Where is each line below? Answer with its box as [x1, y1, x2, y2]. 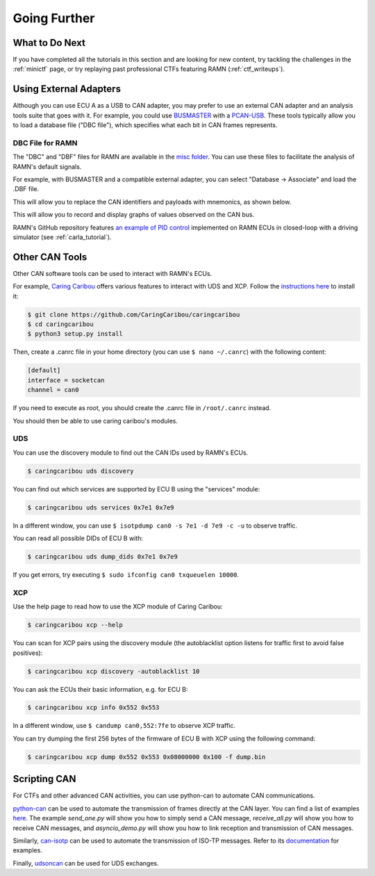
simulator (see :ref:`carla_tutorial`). [12, 233, 112, 241]
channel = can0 [27, 386, 79, 394]
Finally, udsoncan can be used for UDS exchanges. [12, 859, 159, 867]
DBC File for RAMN [12, 138, 78, 147]
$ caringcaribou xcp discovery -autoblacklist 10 [27, 667, 200, 675]
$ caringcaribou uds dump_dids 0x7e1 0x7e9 [27, 553, 178, 561]
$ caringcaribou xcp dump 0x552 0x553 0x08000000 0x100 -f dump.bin [27, 753, 266, 761]
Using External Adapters [12, 83, 122, 95]
